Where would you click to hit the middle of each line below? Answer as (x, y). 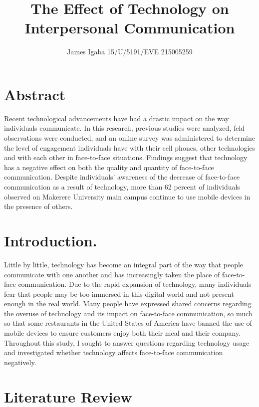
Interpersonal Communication (130, 28)
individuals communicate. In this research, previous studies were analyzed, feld (125, 128)
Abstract (35, 94)
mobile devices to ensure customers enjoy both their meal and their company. (123, 333)
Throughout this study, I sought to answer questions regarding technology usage (127, 342)
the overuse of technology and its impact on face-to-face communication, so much (128, 313)
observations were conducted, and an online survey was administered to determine (130, 138)
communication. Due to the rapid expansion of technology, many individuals (135, 284)
